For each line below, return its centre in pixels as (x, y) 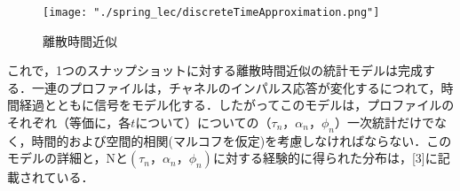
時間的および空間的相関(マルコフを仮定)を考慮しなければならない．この (242, 140)
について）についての (197, 122)
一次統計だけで (391, 122)
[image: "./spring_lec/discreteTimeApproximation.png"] (211, 12)
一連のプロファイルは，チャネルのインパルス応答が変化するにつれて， (236, 87)
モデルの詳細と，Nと (67, 158)
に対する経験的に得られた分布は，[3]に (325, 158)
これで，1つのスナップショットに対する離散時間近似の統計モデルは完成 (215, 70)
